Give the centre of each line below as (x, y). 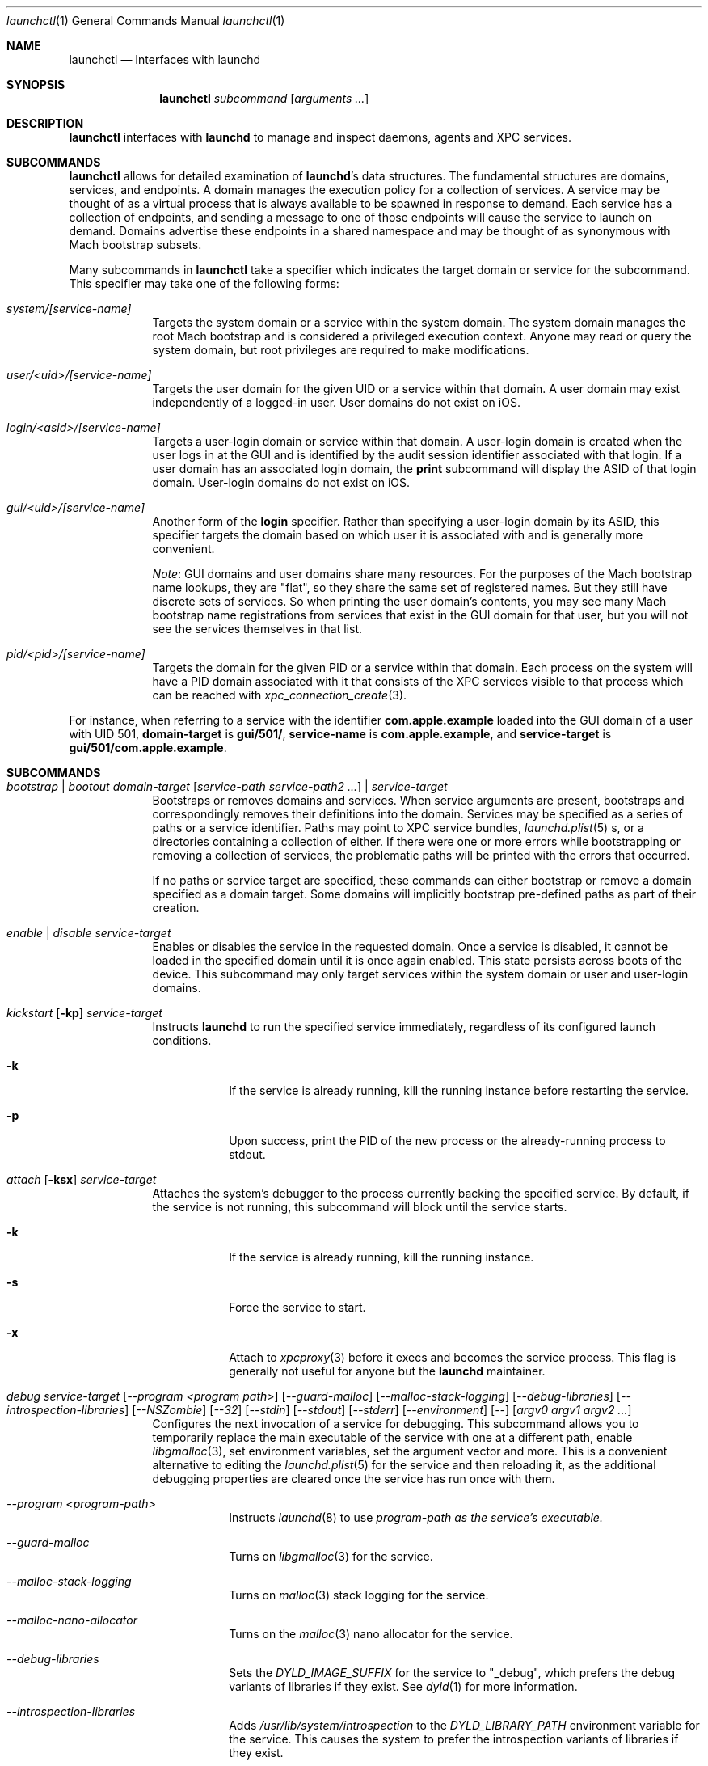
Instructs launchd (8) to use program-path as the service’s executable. (416, 1517)
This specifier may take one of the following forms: (204, 283)
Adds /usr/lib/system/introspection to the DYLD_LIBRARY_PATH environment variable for (464, 1725)
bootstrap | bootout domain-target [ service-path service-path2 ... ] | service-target (227, 786)
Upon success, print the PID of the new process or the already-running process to (447, 1141)
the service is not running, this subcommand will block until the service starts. (360, 1207)
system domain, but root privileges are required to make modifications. (341, 350)
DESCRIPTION (45, 123)
